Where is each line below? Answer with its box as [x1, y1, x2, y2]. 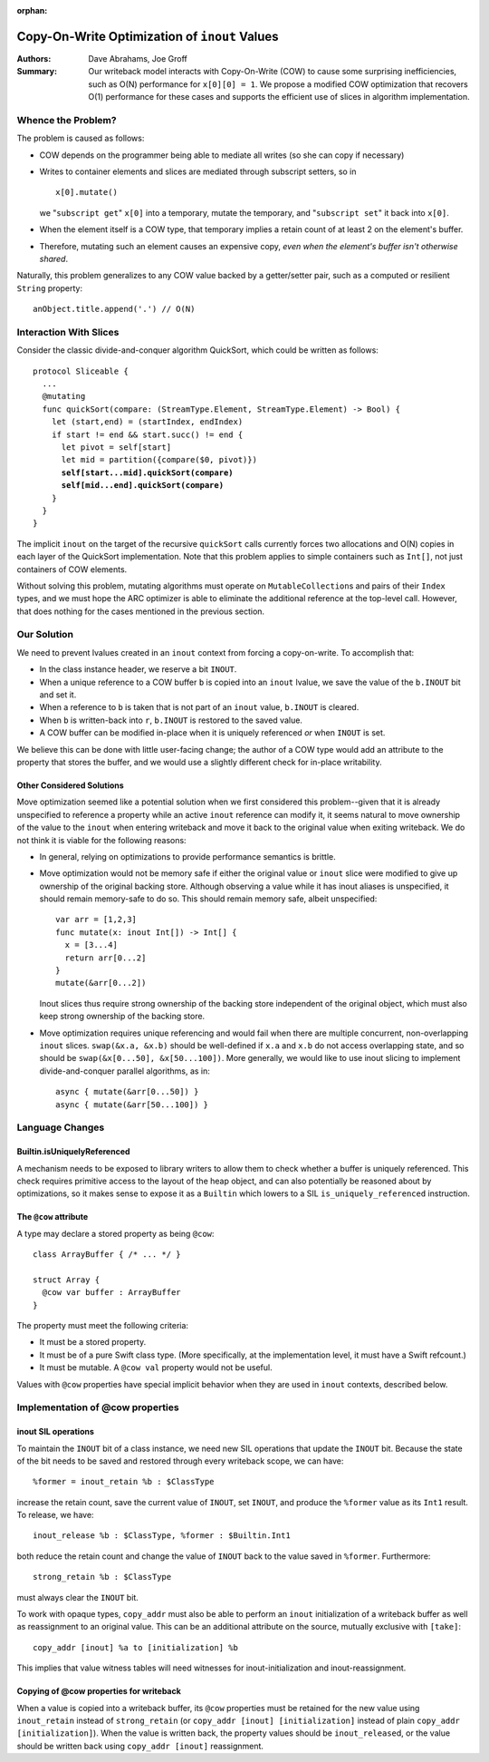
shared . [39, 253, 68, 264]
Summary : [16, 66, 58, 77]
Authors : [16, 53, 52, 63]
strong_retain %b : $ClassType [33, 1572, 172, 1582]
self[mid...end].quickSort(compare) [61, 481, 225, 491]
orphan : [16, 5, 48, 15]
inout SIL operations [16, 1426, 95, 1437]
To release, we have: [16, 1510, 94, 1521]
